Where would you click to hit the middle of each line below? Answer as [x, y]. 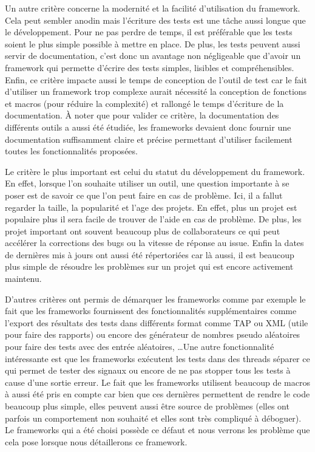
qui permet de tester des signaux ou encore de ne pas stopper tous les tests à [148, 370]
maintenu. [23, 279]
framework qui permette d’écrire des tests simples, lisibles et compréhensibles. [150, 67]
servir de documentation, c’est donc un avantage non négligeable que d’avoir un [153, 56]
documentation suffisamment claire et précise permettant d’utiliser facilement [149, 139]
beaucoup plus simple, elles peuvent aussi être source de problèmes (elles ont [147, 406]
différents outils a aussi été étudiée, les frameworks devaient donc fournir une [148, 127]
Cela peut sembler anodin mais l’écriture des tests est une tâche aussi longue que [155, 20]
